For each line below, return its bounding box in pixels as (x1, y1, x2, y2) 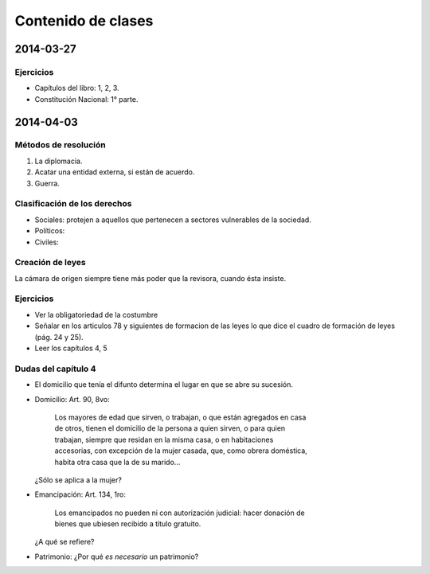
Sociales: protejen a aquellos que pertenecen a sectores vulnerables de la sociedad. (34, 215, 312, 225)
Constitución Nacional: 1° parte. (34, 94, 139, 103)
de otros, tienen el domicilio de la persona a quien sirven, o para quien (54, 424, 286, 433)
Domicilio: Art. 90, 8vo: (34, 394, 111, 404)
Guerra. (34, 178, 60, 188)
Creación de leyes (14, 257, 87, 268)
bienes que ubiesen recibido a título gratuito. (54, 519, 201, 529)
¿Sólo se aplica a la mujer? (34, 474, 123, 485)
